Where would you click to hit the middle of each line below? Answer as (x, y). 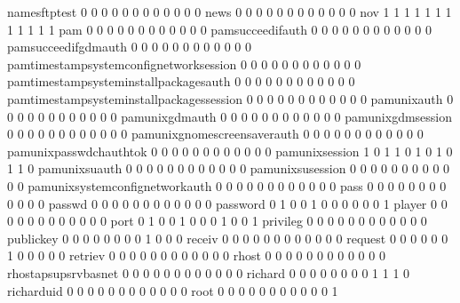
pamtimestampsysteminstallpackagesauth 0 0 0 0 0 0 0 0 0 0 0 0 (181, 81)
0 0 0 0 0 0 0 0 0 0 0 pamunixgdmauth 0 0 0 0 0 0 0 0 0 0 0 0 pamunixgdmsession (230, 116)
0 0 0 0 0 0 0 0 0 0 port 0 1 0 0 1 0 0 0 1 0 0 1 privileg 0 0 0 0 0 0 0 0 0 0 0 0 (217, 221)
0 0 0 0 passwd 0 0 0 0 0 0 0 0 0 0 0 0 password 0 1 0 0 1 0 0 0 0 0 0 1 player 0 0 (227, 203)
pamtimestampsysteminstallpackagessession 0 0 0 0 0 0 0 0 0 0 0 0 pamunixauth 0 (230, 98)
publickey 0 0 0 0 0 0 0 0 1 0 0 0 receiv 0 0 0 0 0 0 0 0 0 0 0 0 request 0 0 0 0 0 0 (228, 238)
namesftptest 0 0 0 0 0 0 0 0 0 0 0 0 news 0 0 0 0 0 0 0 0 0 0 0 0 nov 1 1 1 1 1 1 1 (230, 12)
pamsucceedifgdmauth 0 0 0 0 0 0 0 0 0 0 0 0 (129, 47)
